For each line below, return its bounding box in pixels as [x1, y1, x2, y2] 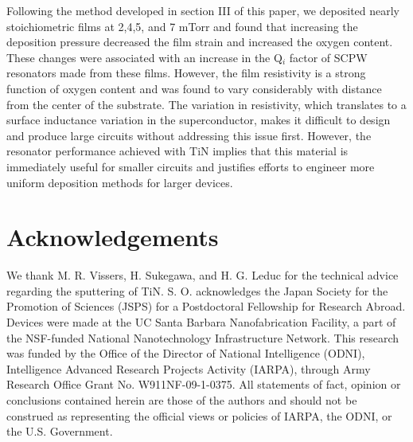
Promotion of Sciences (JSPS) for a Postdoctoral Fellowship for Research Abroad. [6, 298, 406, 315]
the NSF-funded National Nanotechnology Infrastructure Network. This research [6, 329, 399, 346]
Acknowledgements [6, 221, 219, 253]
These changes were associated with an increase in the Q [6, 49, 282, 65]
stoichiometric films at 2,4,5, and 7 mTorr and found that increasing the [6, 18, 358, 34]
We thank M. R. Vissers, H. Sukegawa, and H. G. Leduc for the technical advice [6, 267, 399, 284]
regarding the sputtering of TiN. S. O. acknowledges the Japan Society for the [6, 282, 388, 299]
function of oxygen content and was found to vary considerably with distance [6, 80, 382, 96]
